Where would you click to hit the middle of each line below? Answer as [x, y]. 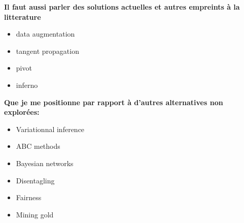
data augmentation [45, 34]
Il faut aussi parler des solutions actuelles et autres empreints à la [122, 7]
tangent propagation [47, 51]
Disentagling [35, 180]
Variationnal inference [50, 129]
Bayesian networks [45, 163]
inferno [27, 85]
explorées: [22, 112]
